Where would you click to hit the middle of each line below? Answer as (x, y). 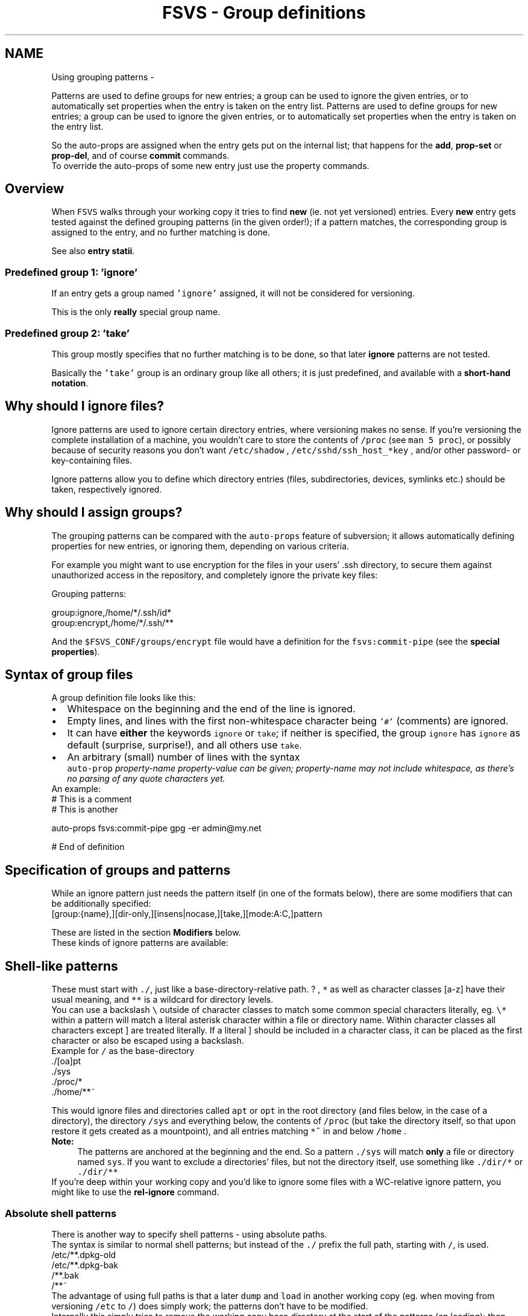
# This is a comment (92, 799)
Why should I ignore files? (85, 406)
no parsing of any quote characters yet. (146, 779)
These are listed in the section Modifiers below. (146, 933)
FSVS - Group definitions (264, 13)
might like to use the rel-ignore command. (135, 1192)
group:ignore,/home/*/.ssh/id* (111, 612)
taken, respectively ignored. (107, 489)
